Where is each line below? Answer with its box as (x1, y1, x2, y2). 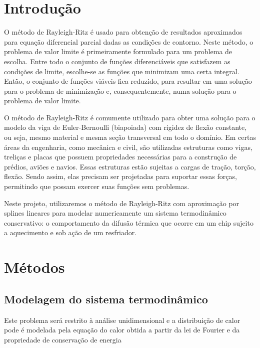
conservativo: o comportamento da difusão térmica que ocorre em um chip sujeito (4, 217, 253, 228)
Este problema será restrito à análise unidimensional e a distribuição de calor (4, 314, 240, 325)
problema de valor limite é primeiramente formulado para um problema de (4, 46, 232, 57)
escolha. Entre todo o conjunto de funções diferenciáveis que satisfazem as (4, 56, 230, 66)
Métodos (4, 257, 65, 277)
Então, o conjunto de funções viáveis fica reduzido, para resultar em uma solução (4, 76, 252, 86)
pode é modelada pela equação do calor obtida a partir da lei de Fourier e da (4, 324, 240, 335)
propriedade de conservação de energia (4, 334, 121, 344)
